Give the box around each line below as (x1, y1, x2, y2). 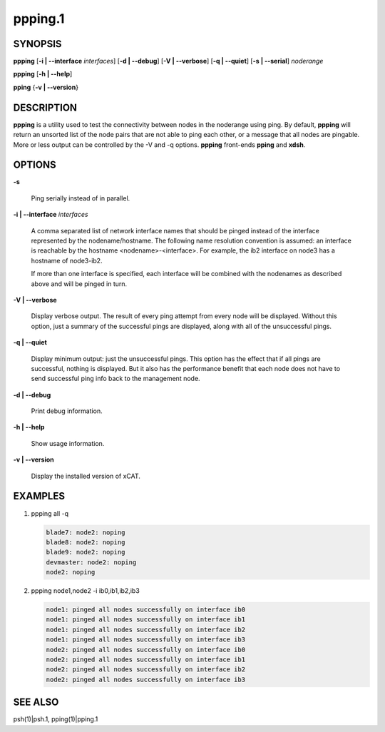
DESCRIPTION (13, 101, 78, 113)
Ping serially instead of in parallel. (31, 193, 130, 203)
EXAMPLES (13, 490, 66, 502)
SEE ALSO (13, 696, 59, 708)
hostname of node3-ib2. (31, 256, 103, 265)
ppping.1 (13, 11, 65, 26)
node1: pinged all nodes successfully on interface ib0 (46, 606, 246, 614)
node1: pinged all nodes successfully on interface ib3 (46, 636, 246, 644)
